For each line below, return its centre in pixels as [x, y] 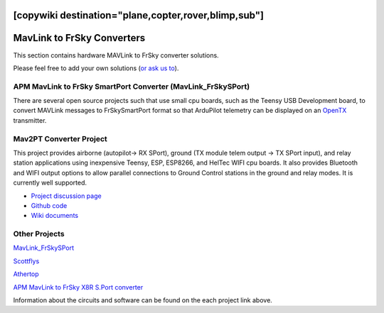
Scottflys [26, 261]
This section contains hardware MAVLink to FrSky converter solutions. [116, 55]
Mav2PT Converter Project [60, 138]
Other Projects [39, 234]
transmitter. [30, 120]
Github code [49, 205]
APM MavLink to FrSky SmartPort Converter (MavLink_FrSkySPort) [132, 87]
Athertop [26, 274]
